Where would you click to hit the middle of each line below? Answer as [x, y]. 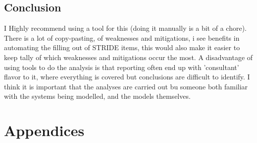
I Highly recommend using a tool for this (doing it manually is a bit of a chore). [125, 28]
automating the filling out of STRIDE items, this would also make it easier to [122, 47]
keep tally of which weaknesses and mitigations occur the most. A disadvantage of [128, 57]
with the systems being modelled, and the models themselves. [97, 96]
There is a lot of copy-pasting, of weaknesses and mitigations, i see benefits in [122, 37]
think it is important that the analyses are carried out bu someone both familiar [126, 86]
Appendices [44, 130]
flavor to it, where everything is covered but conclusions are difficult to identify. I [127, 77]
